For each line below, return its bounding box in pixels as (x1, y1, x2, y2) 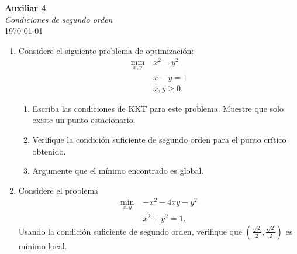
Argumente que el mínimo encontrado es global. (32, 164, 204, 177)
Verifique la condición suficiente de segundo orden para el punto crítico (32, 133, 286, 145)
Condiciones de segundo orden (5, 13, 113, 25)
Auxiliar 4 (5, 2, 46, 13)
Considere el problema (18, 184, 99, 196)
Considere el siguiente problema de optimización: (18, 44, 194, 56)
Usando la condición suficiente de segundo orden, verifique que (18, 225, 243, 237)
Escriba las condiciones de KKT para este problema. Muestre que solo (32, 102, 284, 114)
